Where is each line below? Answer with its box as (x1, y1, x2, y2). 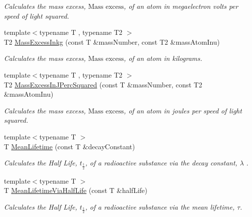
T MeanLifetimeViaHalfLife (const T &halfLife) (4, 185, 147, 195)
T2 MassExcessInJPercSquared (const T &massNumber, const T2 (4, 79, 202, 89)
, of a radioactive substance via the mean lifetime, (85, 201, 235, 212)
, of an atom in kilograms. (124, 53, 202, 63)
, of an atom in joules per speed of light (124, 105, 242, 115)
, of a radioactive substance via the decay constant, (85, 158, 238, 168)
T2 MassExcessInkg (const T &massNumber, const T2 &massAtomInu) (4, 36, 220, 47)
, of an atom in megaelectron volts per (124, 1, 238, 11)
